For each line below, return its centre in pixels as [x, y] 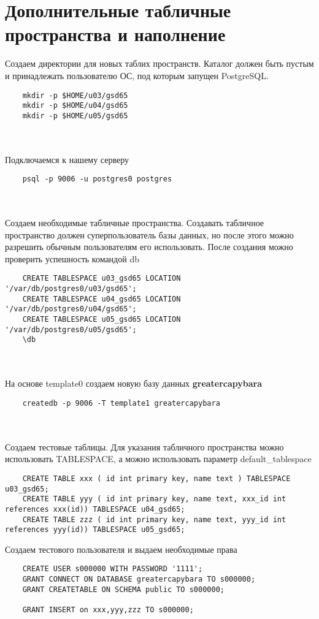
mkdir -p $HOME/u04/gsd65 [75, 106]
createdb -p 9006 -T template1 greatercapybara [121, 403]
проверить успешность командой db [72, 258]
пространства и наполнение [115, 34]
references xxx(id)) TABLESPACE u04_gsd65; [95, 509]
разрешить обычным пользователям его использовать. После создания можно [149, 247]
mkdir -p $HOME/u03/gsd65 [75, 95]
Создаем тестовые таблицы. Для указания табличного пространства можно [144, 446]
